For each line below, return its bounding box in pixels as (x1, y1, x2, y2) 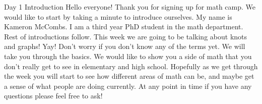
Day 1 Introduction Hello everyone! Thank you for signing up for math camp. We (4, 2, 256, 12)
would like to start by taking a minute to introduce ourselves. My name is (4, 11, 232, 22)
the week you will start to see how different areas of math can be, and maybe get (4, 71, 254, 81)
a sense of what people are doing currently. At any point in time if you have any (4, 80, 252, 91)
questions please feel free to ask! (4, 90, 103, 101)
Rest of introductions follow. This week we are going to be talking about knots (4, 31, 247, 41)
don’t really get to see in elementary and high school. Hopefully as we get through (4, 61, 258, 71)
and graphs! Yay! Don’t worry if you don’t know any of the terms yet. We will (4, 41, 245, 51)
